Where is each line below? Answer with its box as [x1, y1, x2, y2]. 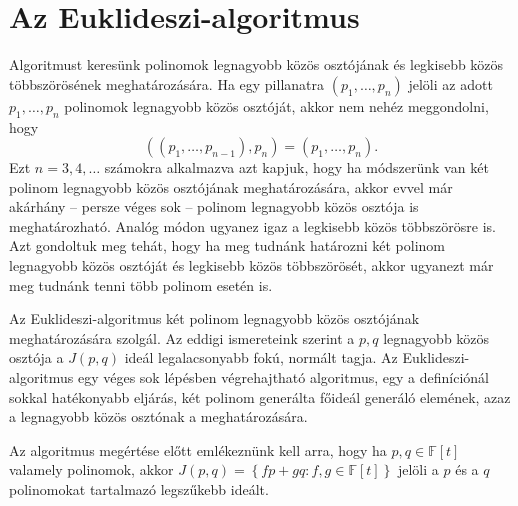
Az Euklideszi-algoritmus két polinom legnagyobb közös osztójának [9, 308, 420, 329]
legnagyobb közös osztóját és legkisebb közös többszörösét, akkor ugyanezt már [9, 255, 494, 276]
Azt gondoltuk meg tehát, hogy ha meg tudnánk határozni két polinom [9, 235, 446, 256]
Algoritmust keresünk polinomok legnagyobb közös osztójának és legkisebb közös [9, 54, 504, 75]
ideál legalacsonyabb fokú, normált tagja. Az [124, 347, 398, 368]
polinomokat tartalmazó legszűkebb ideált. [9, 479, 269, 500]
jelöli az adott [408, 73, 493, 94]
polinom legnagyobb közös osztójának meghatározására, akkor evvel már [9, 176, 453, 197]
